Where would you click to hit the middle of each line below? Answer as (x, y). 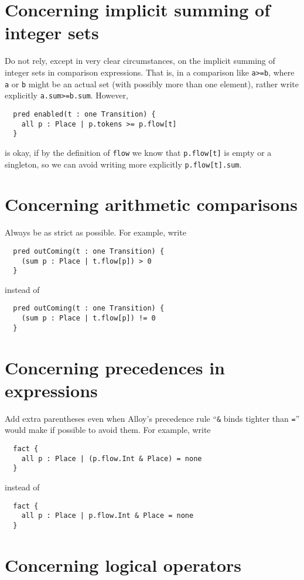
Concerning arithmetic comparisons (151, 204)
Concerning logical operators (123, 564)
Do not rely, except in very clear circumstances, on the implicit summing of (140, 61)
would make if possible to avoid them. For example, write (108, 430)
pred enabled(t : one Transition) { (84, 114)
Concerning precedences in (115, 367)
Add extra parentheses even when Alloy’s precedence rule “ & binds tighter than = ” (152, 418)
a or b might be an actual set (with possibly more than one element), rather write (152, 83)
